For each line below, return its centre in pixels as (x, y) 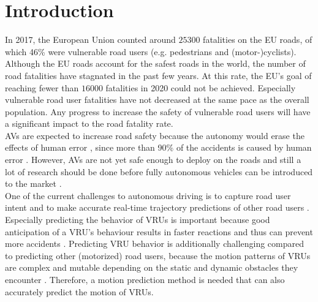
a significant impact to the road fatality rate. (89, 123)
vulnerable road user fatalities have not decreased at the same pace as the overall (157, 100)
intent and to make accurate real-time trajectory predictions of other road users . (157, 207)
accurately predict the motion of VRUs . (79, 291)
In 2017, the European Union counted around (90, 40)
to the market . (33, 183)
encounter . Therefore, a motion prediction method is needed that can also (145, 279)
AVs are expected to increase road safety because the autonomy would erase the (155, 135)
